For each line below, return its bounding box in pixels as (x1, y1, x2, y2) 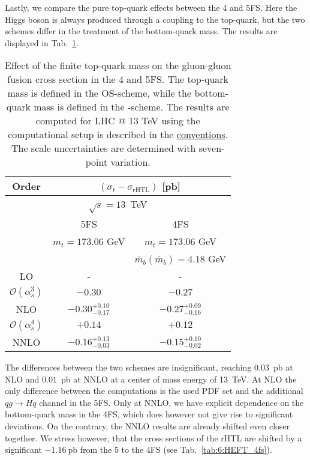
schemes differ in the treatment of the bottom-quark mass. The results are (5, 25, 278, 37)
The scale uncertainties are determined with (11, 141, 196, 156)
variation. (110, 155, 151, 169)
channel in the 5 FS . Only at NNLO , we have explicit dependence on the (39, 396, 304, 408)
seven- (198, 141, 225, 156)
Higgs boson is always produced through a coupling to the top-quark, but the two (5, 13, 305, 25)
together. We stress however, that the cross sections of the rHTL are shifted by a (5, 431, 302, 444)
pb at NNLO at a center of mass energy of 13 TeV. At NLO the (61, 372, 297, 385)
